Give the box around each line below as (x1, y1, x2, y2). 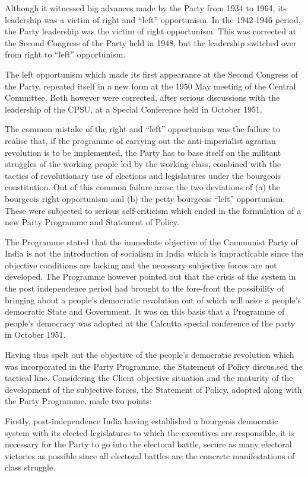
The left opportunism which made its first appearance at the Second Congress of (5, 68, 299, 80)
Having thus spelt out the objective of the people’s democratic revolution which (5, 348, 294, 361)
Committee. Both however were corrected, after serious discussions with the (5, 91, 280, 104)
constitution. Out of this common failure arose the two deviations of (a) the (5, 181, 280, 193)
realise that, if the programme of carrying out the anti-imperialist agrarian (5, 134, 276, 146)
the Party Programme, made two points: (5, 395, 152, 407)
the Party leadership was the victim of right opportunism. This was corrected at (5, 25, 297, 37)
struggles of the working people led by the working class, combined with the (5, 158, 281, 170)
